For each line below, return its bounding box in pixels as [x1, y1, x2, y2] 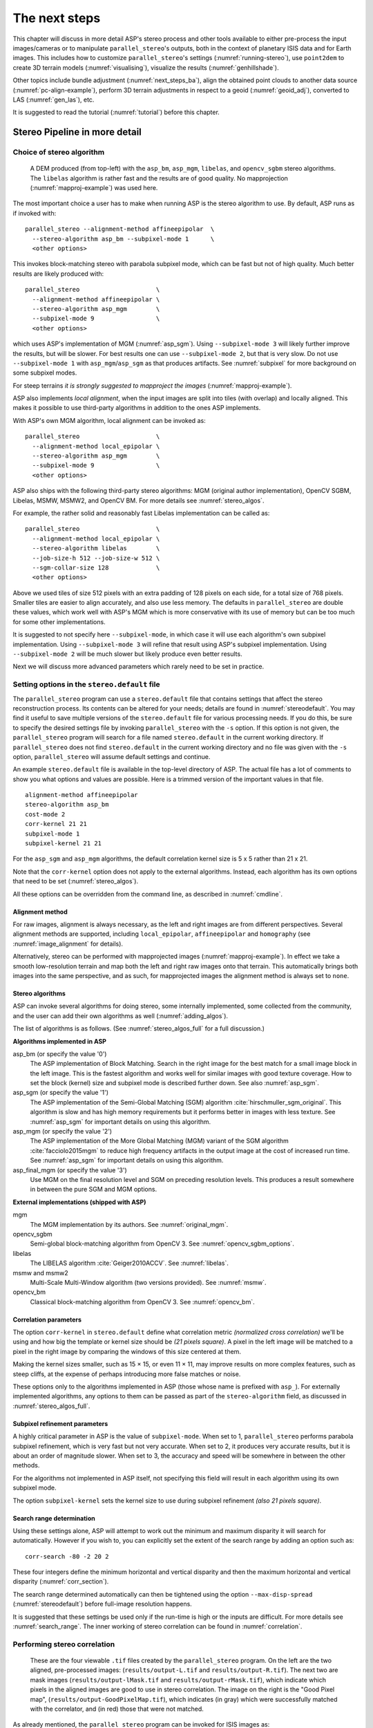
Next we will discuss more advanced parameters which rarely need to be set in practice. [12, 662, 265, 670]
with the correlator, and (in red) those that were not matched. [30, 1704, 204, 1713]
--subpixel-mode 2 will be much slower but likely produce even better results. [12, 650, 242, 658]
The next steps [12, 10, 101, 26]
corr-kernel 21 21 [25, 820, 88, 828]
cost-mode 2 [25, 810, 66, 818]
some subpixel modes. [12, 368, 77, 377]
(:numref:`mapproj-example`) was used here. [30, 184, 158, 192]
